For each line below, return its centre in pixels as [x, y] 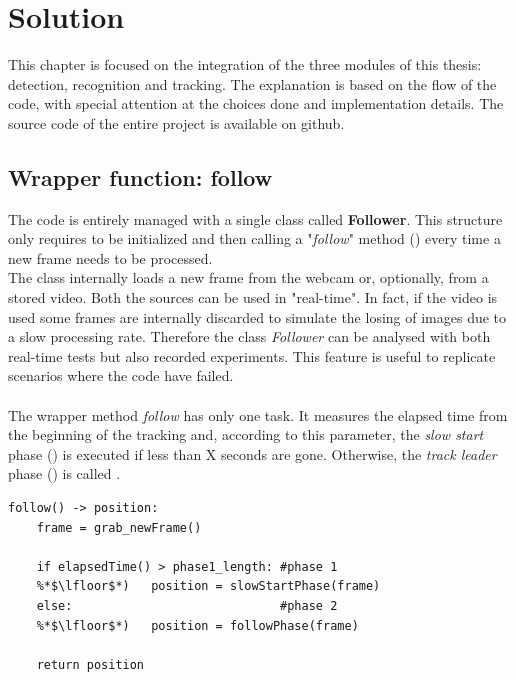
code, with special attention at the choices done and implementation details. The [256, 103]
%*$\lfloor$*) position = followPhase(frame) [197, 625]
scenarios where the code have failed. [121, 375]
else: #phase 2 [187, 605]
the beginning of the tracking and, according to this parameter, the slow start [246, 434]
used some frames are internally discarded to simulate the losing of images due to [257, 316]
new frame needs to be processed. [110, 257]
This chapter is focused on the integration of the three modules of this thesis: [245, 64]
